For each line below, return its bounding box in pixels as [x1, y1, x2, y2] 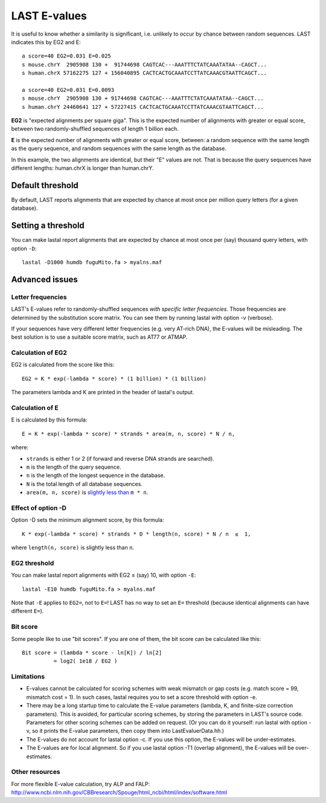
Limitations [11, 672, 45, 681]
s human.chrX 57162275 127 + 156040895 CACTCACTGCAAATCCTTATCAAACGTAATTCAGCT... [22, 70, 267, 77]
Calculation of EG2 [11, 348, 68, 357]
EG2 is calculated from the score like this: [11, 361, 115, 368]
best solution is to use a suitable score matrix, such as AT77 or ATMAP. [11, 333, 188, 341]
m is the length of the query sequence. [26, 463, 122, 470]
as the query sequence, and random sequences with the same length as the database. [11, 145, 226, 152]
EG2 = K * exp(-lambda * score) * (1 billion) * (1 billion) [22, 375, 206, 382]
